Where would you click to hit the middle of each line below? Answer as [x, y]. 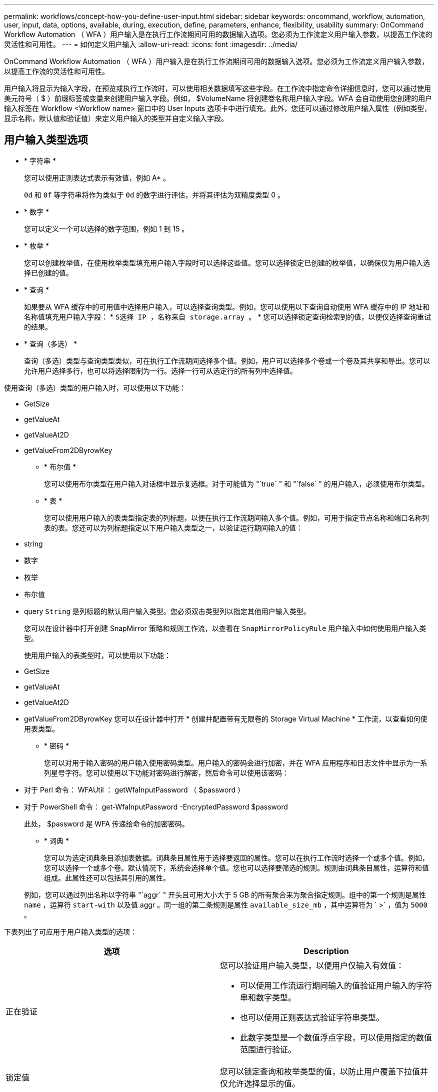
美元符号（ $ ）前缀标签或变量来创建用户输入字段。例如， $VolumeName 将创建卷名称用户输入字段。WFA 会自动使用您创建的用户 [218, 98]
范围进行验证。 [268, 1049]
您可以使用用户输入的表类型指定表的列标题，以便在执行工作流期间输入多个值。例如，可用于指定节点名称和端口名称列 [236, 517]
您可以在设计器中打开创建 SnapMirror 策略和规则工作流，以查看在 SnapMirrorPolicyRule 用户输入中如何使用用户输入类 [225, 628]
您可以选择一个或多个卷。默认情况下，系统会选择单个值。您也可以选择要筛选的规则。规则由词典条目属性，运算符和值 [236, 867]
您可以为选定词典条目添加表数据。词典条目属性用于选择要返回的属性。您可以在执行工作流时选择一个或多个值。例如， [236, 857]
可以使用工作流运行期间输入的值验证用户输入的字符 [336, 985]
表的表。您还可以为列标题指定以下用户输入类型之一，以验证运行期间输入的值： [173, 527]
